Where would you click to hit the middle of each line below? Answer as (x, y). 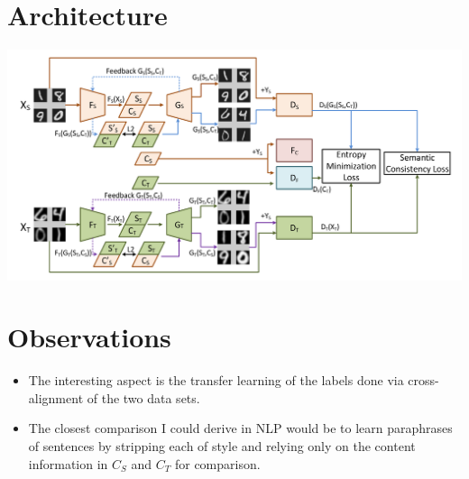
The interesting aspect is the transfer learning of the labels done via (216, 380)
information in (68, 463)
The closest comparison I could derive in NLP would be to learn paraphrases (240, 428)
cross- (423, 380)
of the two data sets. (143, 397)
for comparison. (217, 463)
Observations (89, 337)
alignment (56, 397)
